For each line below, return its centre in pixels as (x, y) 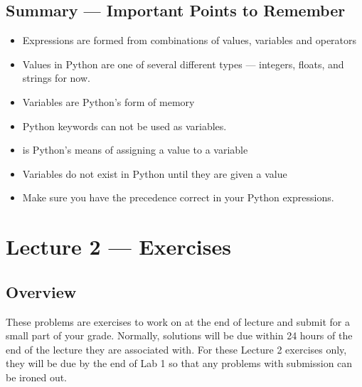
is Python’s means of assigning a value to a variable (135, 150)
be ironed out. (37, 377)
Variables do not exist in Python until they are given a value (155, 173)
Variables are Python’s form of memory (108, 101)
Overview (41, 291)
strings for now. (56, 78)
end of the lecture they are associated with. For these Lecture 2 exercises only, (176, 349)
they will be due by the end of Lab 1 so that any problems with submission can (179, 363)
